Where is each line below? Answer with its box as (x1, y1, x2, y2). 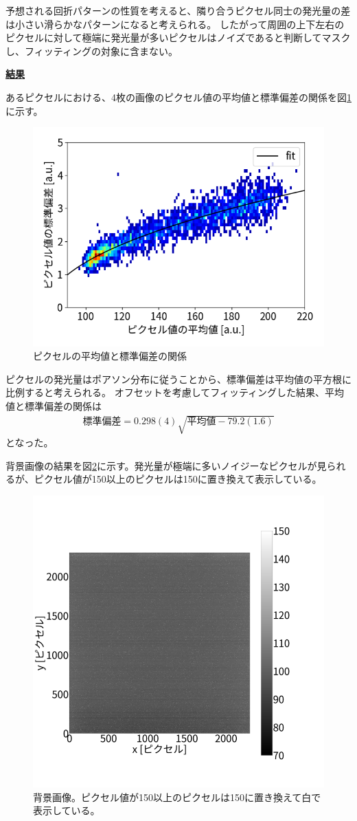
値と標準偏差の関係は (5, 399, 102, 413)
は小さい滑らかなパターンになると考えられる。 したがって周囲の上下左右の (5, 17, 345, 31)
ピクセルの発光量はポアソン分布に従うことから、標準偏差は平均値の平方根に (5, 371, 352, 386)
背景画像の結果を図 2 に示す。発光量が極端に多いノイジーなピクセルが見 (5, 458, 327, 472)
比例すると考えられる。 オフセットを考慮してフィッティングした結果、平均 (5, 385, 345, 399)
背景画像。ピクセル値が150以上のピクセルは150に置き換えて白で (33, 789, 321, 804)
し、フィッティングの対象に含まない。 (5, 43, 178, 58)
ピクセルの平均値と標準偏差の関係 (33, 349, 187, 363)
